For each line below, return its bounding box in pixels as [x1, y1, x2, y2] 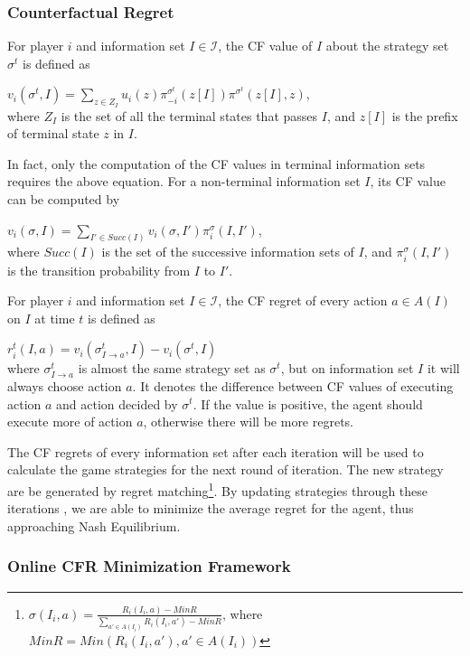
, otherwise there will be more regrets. [143, 412, 354, 431]
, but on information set [280, 359, 414, 378]
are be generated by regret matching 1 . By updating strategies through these [7, 478, 428, 500]
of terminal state [7, 124, 99, 143]
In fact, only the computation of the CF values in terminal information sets [7, 154, 426, 173]
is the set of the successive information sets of [101, 242, 354, 261]
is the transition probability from [7, 260, 191, 279]
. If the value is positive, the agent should [193, 394, 423, 413]
